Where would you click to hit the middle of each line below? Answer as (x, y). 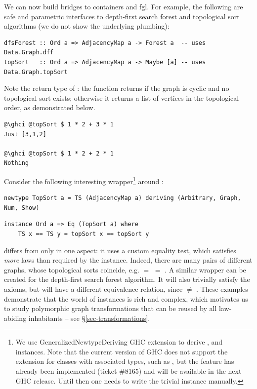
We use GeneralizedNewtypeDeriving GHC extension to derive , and (119, 342)
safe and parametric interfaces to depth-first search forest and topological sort (122, 16)
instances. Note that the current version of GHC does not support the (122, 351)
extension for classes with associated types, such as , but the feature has (125, 361)
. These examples (222, 289)
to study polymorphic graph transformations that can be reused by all (110, 308)
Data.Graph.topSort (36, 72)
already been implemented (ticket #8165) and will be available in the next (128, 371)
